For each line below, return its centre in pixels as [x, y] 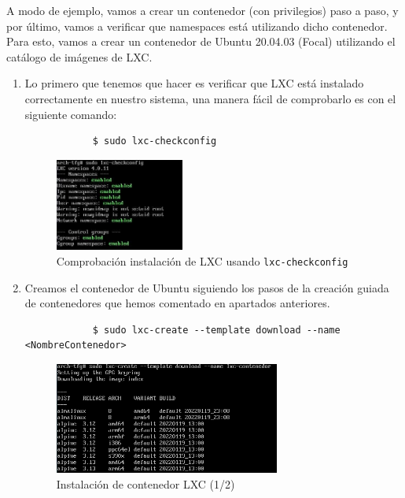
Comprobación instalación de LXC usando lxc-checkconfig [202, 260]
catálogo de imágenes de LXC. [79, 56]
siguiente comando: [71, 114]
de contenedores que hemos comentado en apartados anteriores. [177, 303]
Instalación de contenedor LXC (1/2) [145, 483]
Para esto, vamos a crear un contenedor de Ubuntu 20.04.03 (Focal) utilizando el [201, 41]
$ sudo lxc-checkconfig [155, 141]
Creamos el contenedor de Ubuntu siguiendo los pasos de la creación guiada [207, 287]
